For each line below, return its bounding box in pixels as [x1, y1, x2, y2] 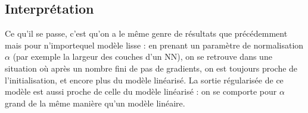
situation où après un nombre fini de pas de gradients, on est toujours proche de [5, 62, 298, 74]
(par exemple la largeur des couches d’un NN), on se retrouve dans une [13, 50, 272, 63]
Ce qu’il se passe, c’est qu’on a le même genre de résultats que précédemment [5, 27, 288, 40]
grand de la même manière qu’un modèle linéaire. [5, 96, 185, 109]
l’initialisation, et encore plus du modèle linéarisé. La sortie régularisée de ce [5, 73, 284, 86]
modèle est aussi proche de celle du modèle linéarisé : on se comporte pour [5, 85, 277, 98]
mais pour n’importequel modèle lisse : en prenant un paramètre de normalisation [5, 38, 304, 51]
